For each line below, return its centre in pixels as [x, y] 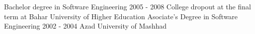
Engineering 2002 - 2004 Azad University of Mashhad [85, 26]
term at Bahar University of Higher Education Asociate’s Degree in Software [121, 16]
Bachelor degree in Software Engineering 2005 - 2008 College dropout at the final [127, 6]
